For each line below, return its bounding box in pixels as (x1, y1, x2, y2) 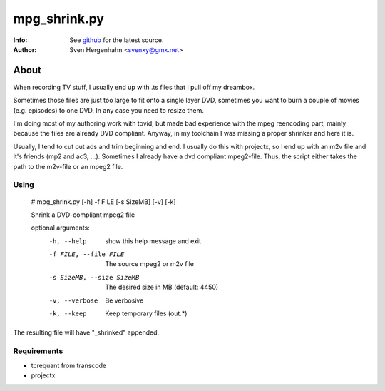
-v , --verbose (48, 296, 98, 305)
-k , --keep (48, 310, 87, 318)
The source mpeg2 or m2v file (105, 260, 195, 268)
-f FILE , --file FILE (48, 250, 125, 258)
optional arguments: (31, 223, 91, 232)
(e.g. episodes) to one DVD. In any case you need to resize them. (13, 106, 205, 114)
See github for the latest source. (69, 36, 164, 44)
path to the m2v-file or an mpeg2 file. (13, 162, 123, 171)
